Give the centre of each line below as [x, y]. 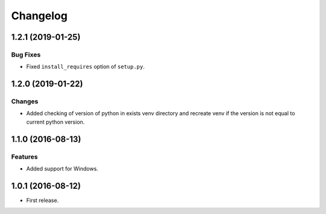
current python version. [56, 122]
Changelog [39, 16]
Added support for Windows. [62, 169]
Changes [25, 101]
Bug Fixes [26, 54]
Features [24, 157]
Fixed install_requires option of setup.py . [85, 67]
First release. [43, 200]
